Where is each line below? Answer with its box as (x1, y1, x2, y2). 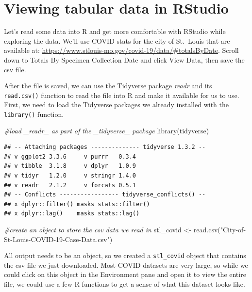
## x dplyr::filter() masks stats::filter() (4, 200, 150, 208)
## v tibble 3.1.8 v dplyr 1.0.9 (4, 162, 136, 170)
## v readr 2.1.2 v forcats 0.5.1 (4, 181, 136, 189)
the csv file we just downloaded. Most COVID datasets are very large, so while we (4, 260, 248, 270)
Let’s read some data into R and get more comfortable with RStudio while (4, 26, 226, 36)
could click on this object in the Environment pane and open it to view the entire (4, 269, 246, 279)
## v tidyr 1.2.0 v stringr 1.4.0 (4, 172, 136, 179)
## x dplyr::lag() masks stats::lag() (4, 210, 140, 217)
